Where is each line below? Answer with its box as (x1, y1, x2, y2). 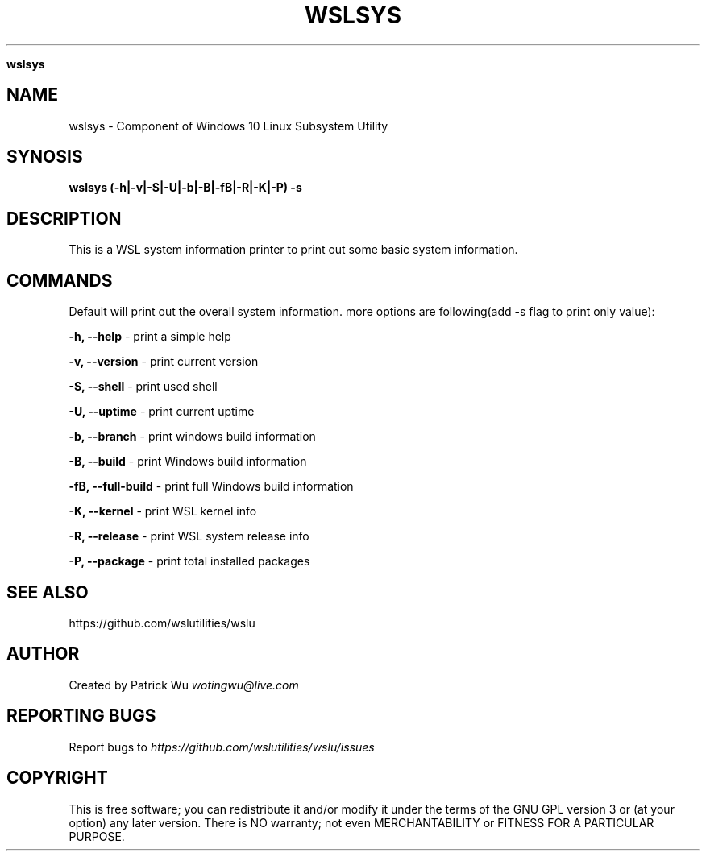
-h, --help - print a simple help (69, 329, 231, 344)
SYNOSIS (6, 147, 83, 168)
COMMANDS (6, 270, 113, 291)
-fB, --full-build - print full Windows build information (69, 479, 354, 494)
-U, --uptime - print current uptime (69, 404, 255, 419)
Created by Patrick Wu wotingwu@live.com (69, 677, 299, 692)
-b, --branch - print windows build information (69, 429, 316, 444)
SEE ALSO (6, 582, 89, 602)
